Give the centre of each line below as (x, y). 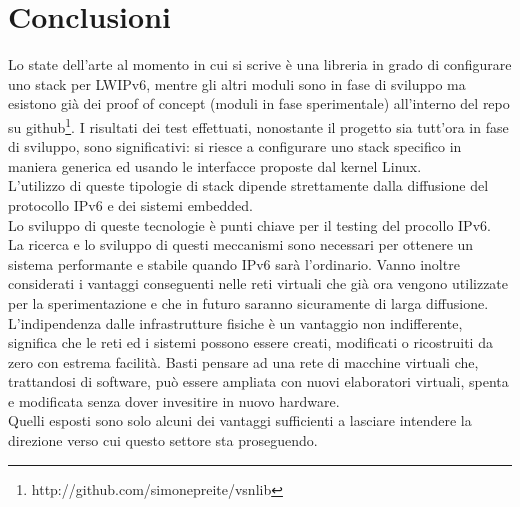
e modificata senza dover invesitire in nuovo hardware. (174, 400)
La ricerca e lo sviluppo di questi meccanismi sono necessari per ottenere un (241, 244)
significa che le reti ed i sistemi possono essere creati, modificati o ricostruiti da (250, 342)
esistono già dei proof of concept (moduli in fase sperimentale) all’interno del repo (259, 103)
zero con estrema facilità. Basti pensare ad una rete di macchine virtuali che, (243, 361)
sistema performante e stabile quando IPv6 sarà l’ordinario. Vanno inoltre (234, 263)
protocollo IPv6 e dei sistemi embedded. (130, 204)
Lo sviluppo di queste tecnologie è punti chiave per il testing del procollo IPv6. (249, 224)
